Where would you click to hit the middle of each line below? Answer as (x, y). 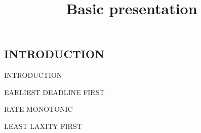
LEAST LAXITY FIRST (43, 126)
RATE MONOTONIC (38, 109)
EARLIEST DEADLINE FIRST (54, 92)
